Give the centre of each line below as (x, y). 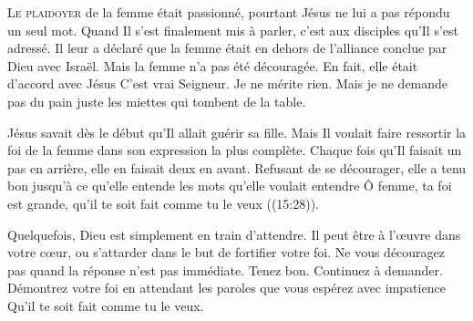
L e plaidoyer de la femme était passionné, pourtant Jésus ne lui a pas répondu (229, 12)
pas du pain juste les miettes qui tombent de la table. (157, 101)
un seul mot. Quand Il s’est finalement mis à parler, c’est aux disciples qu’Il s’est (233, 30)
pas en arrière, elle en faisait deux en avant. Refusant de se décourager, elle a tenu (237, 167)
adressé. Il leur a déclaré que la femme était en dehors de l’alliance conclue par (227, 48)
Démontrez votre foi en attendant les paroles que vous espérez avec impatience (226, 288)
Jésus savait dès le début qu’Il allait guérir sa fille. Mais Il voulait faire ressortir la (237, 132)
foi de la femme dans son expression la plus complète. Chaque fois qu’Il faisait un (235, 150)
